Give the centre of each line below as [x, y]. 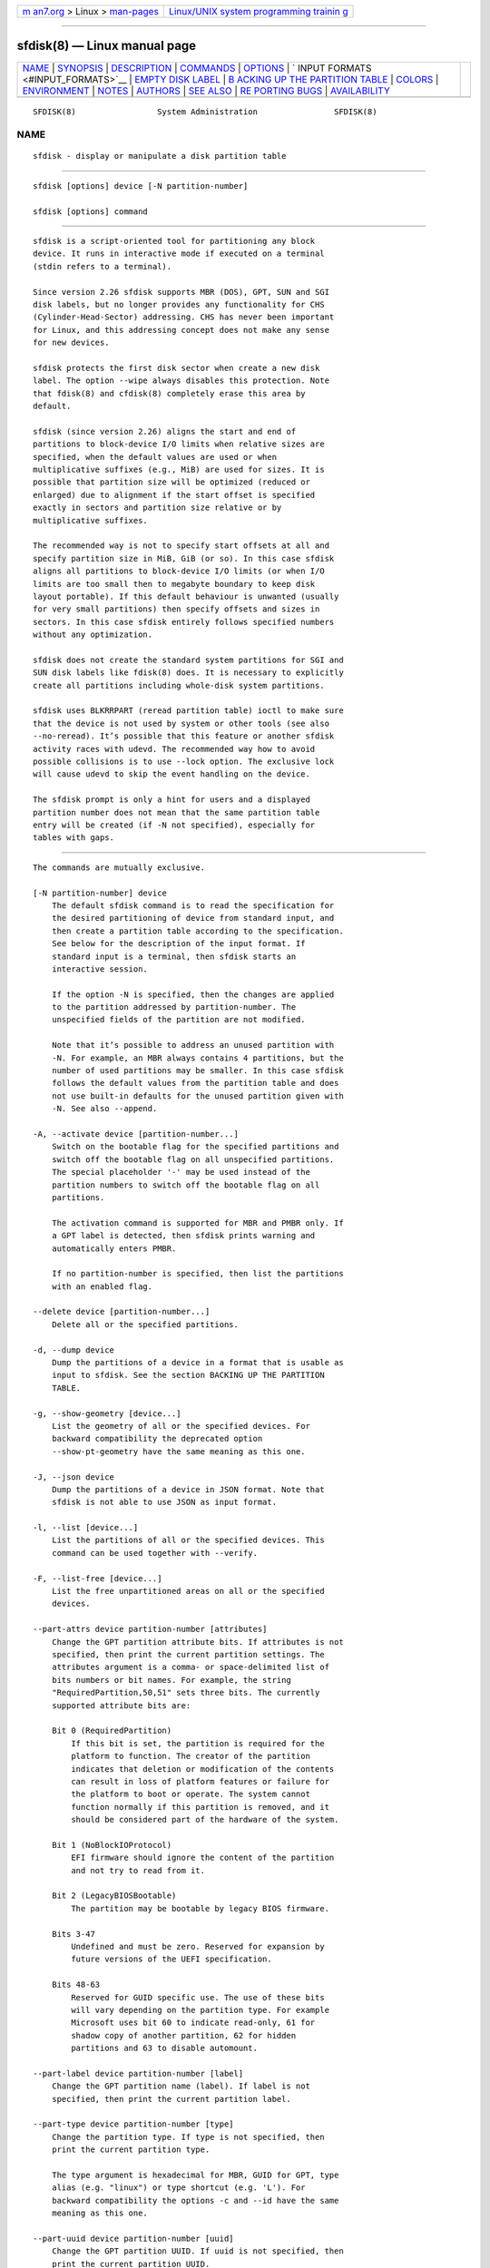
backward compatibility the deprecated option [157, 1439]
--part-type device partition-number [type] [134, 2124]
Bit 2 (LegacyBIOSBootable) [114, 1896]
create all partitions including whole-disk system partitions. [179, 685]
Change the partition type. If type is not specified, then [188, 2137]
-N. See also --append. [104, 1109]
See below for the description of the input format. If [178, 944]
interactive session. [100, 969]
